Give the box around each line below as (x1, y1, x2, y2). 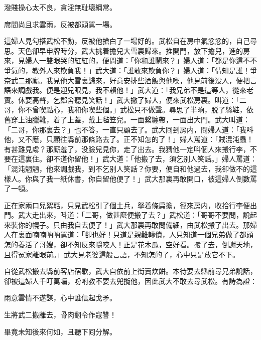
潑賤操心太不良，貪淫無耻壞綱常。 (4, 2, 116, 12)
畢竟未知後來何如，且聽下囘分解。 (4, 326, 116, 336)
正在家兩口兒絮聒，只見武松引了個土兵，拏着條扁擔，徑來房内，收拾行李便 (4, 200, 250, 210)
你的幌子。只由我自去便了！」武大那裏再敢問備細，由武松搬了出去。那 (18, 219, 250, 230)
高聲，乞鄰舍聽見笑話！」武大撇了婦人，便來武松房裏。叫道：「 (32, 94, 239, 105)
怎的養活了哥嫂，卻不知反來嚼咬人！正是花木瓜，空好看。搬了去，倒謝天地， (4, 239, 257, 250)
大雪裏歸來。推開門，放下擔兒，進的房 (123, 45, 250, 56)
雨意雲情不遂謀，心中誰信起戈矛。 (4, 292, 116, 303)
